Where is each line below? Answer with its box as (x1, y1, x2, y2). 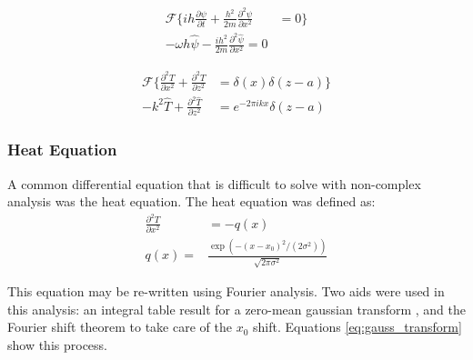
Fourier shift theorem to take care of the (7, 317, 232, 336)
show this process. (7, 335, 107, 354)
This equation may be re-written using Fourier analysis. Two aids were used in (7, 282, 445, 301)
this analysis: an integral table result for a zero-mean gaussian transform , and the (7, 299, 467, 318)
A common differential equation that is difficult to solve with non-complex (7, 174, 421, 193)
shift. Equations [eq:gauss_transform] (253, 317, 462, 336)
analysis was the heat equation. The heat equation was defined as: (7, 192, 376, 211)
